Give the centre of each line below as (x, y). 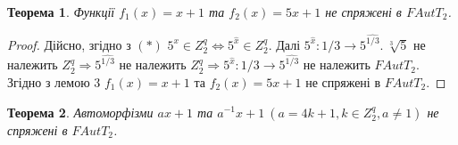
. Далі (284, 44)
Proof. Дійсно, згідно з (69, 44)
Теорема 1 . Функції (61, 12)
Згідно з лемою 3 (54, 81)
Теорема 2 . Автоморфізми (80, 112)
